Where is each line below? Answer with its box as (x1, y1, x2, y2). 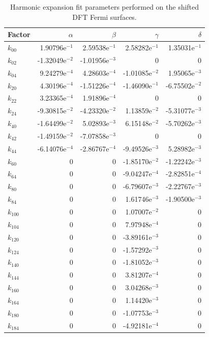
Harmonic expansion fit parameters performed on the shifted (10, 2, 199, 12)
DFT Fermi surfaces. (72, 11, 137, 22)
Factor (8, 29, 31, 40)
